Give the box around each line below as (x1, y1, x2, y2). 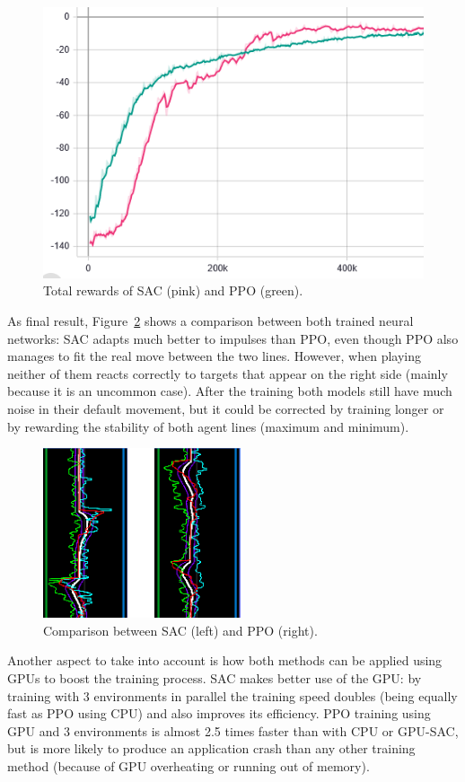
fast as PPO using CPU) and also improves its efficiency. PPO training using (7, 704, 431, 723)
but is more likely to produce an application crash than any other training (7, 739, 416, 758)
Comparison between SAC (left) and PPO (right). (43, 620, 318, 639)
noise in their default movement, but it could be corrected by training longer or (7, 400, 444, 418)
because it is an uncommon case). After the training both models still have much (7, 382, 452, 400)
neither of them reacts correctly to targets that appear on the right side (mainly (7, 364, 448, 382)
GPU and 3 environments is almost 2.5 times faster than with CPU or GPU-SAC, (7, 721, 459, 740)
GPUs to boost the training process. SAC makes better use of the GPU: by (7, 668, 422, 687)
